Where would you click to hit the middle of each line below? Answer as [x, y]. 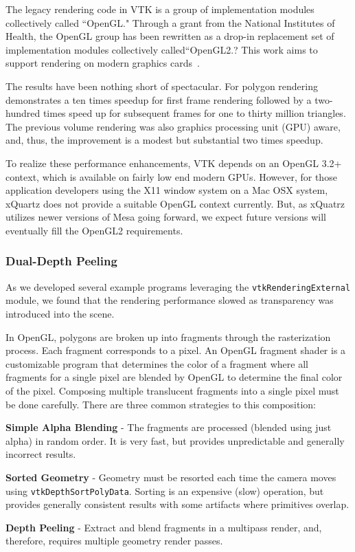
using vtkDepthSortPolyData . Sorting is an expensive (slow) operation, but [165, 490]
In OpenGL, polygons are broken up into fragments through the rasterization [168, 336]
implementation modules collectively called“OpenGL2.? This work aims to [162, 49]
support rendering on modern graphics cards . [103, 63]
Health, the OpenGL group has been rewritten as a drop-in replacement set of [170, 36]
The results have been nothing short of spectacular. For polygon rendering [162, 86]
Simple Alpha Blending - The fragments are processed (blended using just [169, 427]
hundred [23, 113]
